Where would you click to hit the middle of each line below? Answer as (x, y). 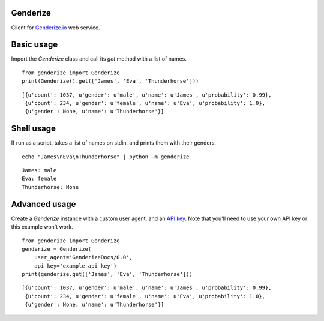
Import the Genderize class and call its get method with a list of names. (99, 59)
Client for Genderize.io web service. (55, 28)
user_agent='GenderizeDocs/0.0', (83, 257)
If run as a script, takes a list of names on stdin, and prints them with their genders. (113, 143)
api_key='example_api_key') (75, 266)
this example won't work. (42, 227)
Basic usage (34, 45)
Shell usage (34, 129)
